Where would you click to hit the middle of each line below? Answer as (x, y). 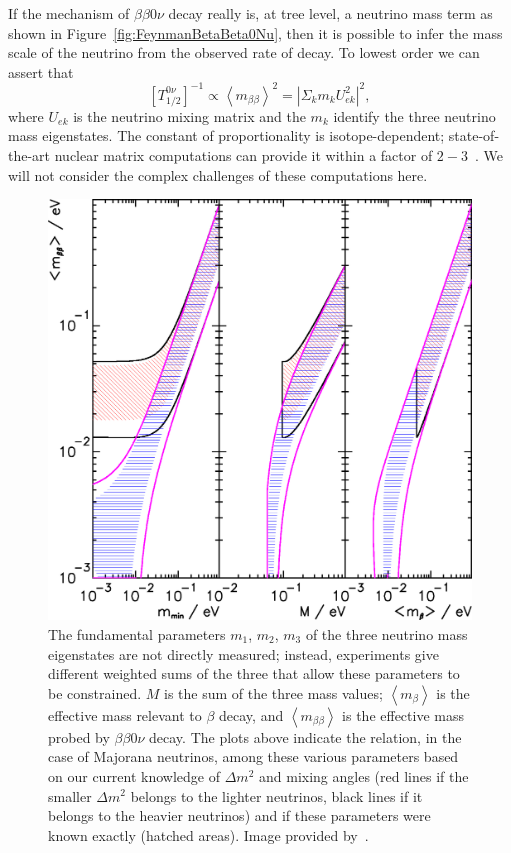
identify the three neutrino (414, 115)
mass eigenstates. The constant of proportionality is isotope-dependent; (226, 135)
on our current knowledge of (134, 775)
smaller (70, 795)
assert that (41, 71)
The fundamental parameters (137, 633)
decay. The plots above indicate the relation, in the (305, 736)
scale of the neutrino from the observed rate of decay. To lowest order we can (244, 52)
